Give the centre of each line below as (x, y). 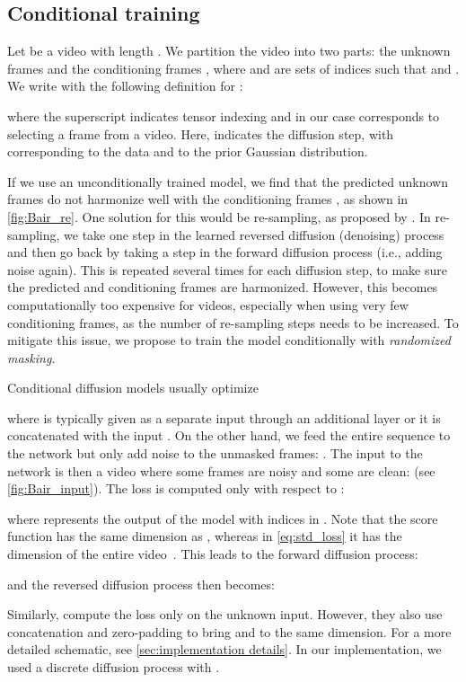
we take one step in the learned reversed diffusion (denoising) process (254, 234)
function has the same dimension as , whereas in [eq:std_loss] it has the (205, 536)
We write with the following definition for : (125, 86)
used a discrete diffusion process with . (114, 667)
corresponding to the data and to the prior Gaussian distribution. (188, 151)
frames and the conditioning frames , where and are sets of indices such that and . (233, 68)
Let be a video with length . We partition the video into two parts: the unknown (229, 51)
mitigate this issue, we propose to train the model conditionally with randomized (229, 340)
